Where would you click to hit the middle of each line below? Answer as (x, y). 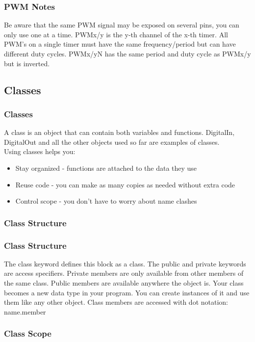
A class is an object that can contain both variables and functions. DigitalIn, (119, 132)
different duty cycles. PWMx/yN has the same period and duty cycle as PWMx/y (127, 53)
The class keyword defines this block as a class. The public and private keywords (125, 263)
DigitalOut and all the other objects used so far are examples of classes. (112, 142)
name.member (25, 311)
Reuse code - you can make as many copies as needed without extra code (125, 184)
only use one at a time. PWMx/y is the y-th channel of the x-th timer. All (116, 34)
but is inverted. (27, 63)
